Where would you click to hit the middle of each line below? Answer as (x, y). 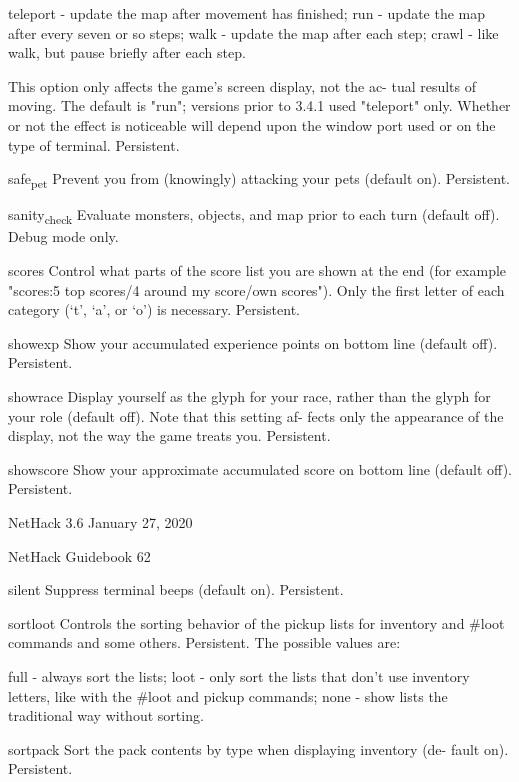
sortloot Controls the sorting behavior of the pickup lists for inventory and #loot (256, 622)
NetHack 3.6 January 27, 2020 (100, 521)
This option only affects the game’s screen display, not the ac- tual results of (242, 85)
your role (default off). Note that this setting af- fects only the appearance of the (256, 415)
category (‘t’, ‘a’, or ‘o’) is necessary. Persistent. (154, 309)
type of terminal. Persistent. (94, 144)
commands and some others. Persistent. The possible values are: (204, 642)
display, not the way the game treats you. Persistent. (169, 435)
